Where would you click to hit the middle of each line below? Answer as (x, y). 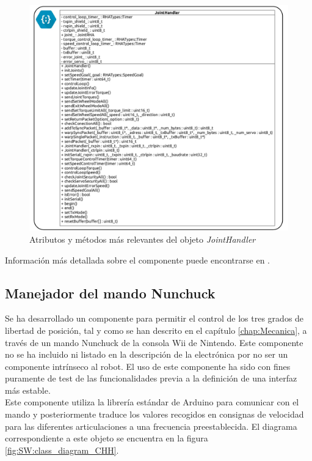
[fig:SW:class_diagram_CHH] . (62, 450)
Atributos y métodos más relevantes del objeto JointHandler (143, 239)
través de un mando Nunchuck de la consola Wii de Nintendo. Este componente (154, 342)
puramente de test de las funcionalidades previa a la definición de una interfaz (151, 378)
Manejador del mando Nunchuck (110, 293)
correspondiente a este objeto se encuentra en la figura (107, 438)
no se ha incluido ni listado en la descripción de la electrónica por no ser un (147, 354)
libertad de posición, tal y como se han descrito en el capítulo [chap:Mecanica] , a (156, 330)
